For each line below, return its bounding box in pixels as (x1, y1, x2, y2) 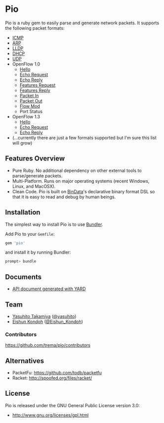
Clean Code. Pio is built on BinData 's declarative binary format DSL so (12, 188, 155, 194)
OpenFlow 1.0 (12, 61, 41, 67)
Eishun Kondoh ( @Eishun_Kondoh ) (12, 318, 83, 324)
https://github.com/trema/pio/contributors (5, 342, 90, 348)
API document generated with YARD (12, 286, 86, 292)
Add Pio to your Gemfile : (5, 231, 55, 237)
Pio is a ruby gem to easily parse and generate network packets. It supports (5, 20, 160, 26)
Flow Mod (19, 103, 41, 109)
